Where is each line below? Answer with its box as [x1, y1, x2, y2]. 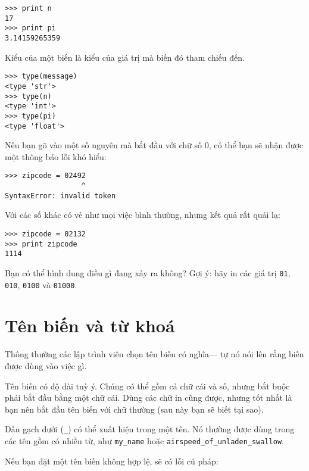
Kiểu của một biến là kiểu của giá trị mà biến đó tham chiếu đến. [5, 51, 245, 63]
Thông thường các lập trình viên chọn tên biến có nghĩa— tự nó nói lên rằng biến [5, 348, 304, 360]
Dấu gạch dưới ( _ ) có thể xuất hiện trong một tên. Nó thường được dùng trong [5, 423, 295, 435]
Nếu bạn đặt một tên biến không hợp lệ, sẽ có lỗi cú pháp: [5, 454, 219, 467]
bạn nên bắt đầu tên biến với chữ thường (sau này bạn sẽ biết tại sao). [5, 403, 264, 415]
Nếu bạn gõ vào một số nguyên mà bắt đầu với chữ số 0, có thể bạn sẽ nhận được [5, 139, 304, 151]
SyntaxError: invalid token [5, 191, 116, 200]
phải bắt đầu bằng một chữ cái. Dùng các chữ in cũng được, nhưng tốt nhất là [5, 391, 292, 404]
